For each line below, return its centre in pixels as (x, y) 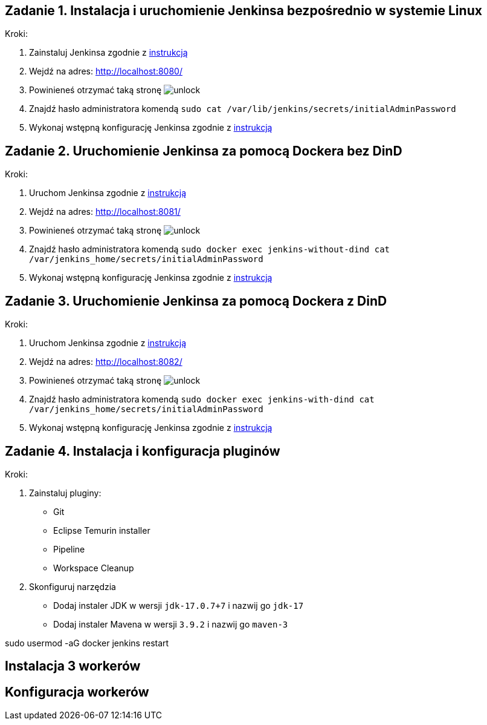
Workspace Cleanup (94, 568)
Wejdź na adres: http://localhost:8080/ (106, 71)
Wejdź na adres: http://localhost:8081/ (105, 212)
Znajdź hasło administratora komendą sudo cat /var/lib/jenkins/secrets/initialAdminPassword (243, 109)
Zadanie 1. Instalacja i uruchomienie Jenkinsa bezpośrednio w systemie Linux (243, 11)
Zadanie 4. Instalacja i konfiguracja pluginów (143, 451)
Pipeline (69, 549)
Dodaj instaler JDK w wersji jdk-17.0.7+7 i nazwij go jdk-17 (179, 605)
